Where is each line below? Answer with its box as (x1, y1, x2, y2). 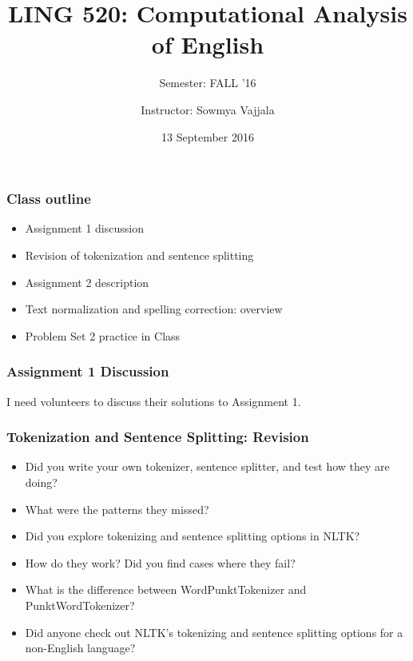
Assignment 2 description (25, 273, 149, 290)
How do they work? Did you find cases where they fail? (25, 554, 296, 571)
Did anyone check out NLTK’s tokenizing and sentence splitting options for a (25, 623, 403, 640)
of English (151, 28, 264, 61)
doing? (25, 473, 58, 490)
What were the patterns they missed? (25, 500, 209, 517)
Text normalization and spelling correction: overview (25, 301, 283, 317)
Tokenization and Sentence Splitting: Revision (6, 427, 309, 447)
